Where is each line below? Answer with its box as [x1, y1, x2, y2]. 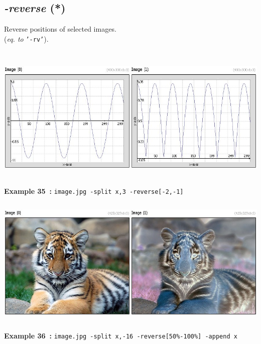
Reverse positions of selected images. [4, 24, 116, 34]
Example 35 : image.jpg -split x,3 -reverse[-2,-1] [4, 185, 184, 196]
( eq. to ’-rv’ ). [4, 33, 49, 44]
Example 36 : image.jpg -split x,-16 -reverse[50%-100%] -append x [4, 330, 237, 341]
